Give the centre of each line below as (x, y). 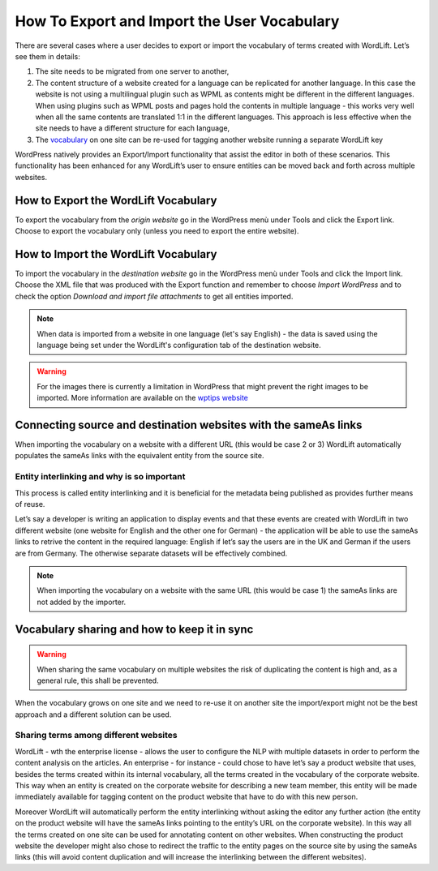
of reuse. (30, 504)
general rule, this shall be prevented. (98, 680)
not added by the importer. (82, 602)
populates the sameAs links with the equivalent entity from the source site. (140, 456)
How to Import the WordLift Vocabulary (116, 254)
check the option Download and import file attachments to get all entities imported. (154, 296)
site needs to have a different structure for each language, (133, 128)
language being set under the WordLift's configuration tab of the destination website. (179, 345)
